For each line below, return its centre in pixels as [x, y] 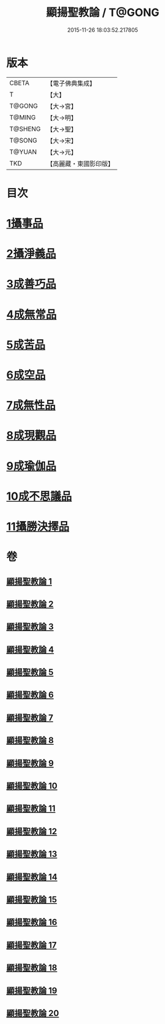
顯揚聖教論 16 [32, 922]
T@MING [23, 117]
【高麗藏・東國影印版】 [80, 164]
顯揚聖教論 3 [30, 627]
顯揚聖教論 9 [30, 763]
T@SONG [24, 140]
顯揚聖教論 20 [33, 1013]
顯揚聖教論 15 [32, 899]
